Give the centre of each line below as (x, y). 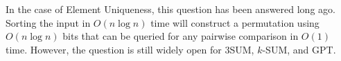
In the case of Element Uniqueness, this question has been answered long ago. (170, 9)
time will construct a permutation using (235, 22)
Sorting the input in (48, 22)
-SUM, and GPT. (299, 49)
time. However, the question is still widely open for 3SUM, (130, 49)
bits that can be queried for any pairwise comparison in (181, 36)
